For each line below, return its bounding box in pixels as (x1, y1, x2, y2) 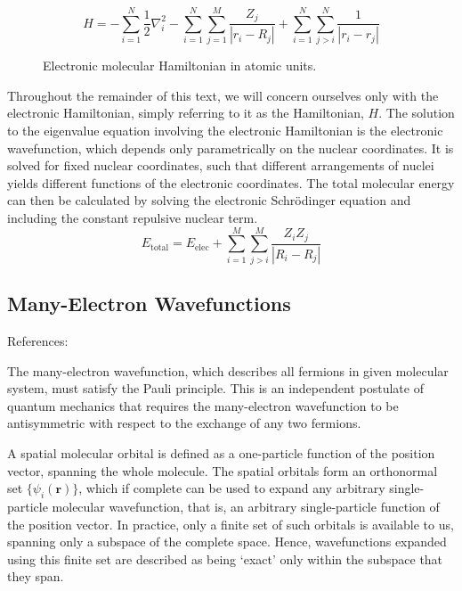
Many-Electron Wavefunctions (7, 290, 291, 317)
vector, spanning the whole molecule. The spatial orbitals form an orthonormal (7, 461, 438, 480)
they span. (7, 567, 64, 586)
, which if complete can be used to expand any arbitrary (78, 479, 385, 497)
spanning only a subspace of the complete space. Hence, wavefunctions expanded (7, 532, 447, 551)
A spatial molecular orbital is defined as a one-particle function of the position (7, 443, 435, 462)
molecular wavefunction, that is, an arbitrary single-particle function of (52, 497, 440, 515)
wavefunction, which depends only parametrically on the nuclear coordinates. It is (7, 138, 454, 157)
